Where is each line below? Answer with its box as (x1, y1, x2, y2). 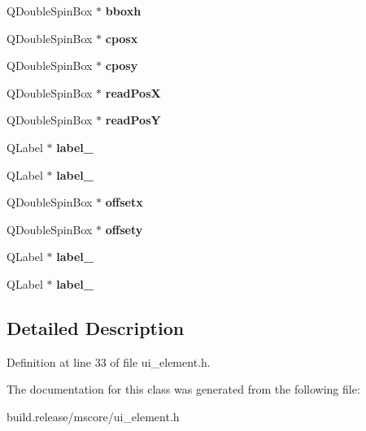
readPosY (105, 111, 161, 128)
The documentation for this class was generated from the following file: (7, 381, 360, 398)
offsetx (105, 194, 143, 211)
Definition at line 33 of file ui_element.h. (7, 353, 211, 370)
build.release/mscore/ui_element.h (7, 407, 180, 424)
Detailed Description (7, 315, 185, 340)
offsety (105, 220, 143, 237)
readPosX (105, 84, 161, 101)
